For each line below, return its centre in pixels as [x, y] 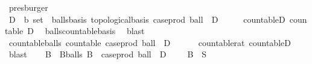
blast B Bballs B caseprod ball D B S [108, 54]
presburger [28, 7]
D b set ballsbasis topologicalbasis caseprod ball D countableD [147, 19]
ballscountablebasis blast [95, 31]
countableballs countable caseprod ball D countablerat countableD [150, 42]
